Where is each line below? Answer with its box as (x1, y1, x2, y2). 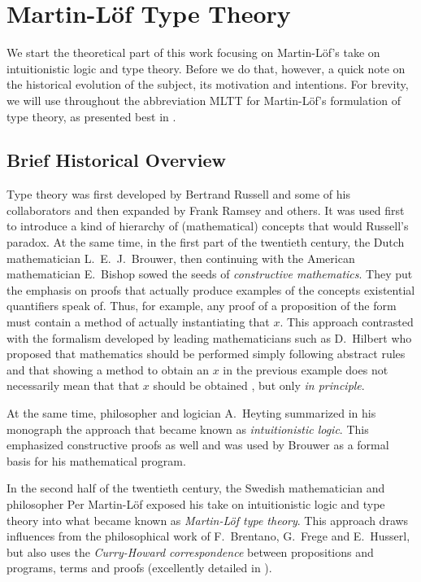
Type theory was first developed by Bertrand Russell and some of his (7, 186, 350, 203)
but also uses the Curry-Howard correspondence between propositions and (7, 543, 374, 560)
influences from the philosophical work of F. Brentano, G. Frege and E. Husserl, (7, 527, 410, 545)
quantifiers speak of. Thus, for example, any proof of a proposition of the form (7, 297, 397, 314)
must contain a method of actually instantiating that (7, 313, 270, 330)
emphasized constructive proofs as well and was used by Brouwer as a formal (7, 436, 389, 453)
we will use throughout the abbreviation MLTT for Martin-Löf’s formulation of (7, 91, 401, 108)
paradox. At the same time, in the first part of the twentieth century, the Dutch (7, 234, 405, 251)
